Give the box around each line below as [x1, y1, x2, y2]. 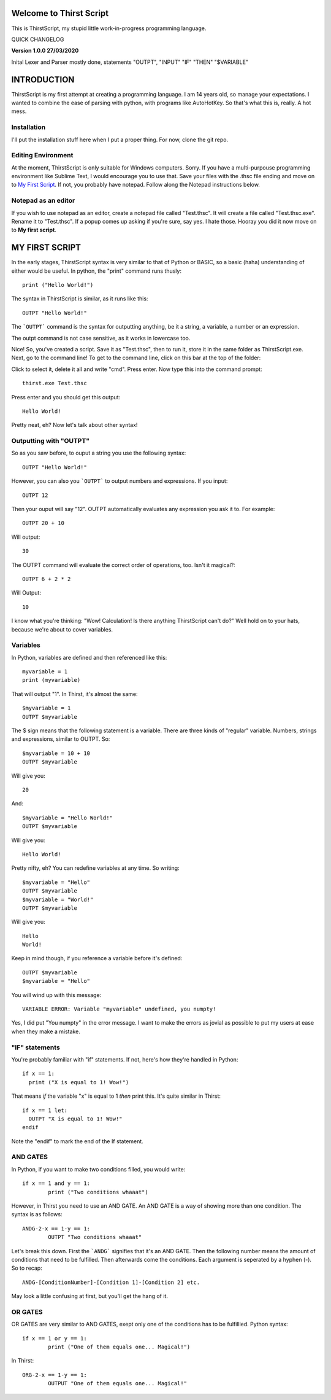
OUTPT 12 [22, 491, 48, 499]
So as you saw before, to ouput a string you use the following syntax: [11, 449, 186, 457]
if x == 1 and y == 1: [22, 1180, 91, 1187]
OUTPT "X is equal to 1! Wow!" [28, 1115, 123, 1122]
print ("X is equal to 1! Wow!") [28, 1079, 129, 1085]
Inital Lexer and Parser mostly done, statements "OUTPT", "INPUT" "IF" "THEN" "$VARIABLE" [11, 58, 248, 66]
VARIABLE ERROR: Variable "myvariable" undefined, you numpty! [22, 1006, 216, 1013]
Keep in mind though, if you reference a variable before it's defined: [11, 955, 183, 962]
